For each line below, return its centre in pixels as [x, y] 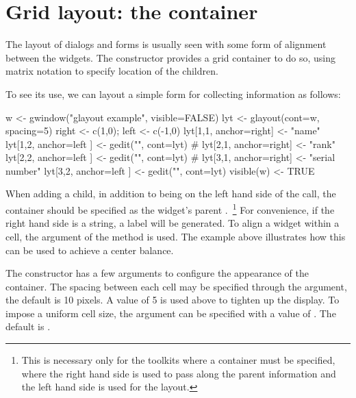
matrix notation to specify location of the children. [112, 71]
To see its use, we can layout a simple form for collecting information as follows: [173, 94]
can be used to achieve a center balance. [90, 250]
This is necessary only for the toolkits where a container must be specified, [178, 360]
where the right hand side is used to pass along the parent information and [179, 373]
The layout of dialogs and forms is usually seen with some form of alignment [166, 44]
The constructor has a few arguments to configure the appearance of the [157, 273]
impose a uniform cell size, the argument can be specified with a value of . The [171, 313]
